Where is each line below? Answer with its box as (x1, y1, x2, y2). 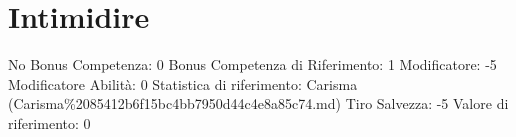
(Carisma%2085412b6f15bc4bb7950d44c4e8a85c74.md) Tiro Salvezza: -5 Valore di (8, 93, 509, 114)
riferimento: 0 (8, 112, 91, 133)
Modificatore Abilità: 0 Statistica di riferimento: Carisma (8, 73, 358, 94)
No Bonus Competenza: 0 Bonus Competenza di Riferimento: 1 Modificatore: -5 (8, 54, 497, 75)
